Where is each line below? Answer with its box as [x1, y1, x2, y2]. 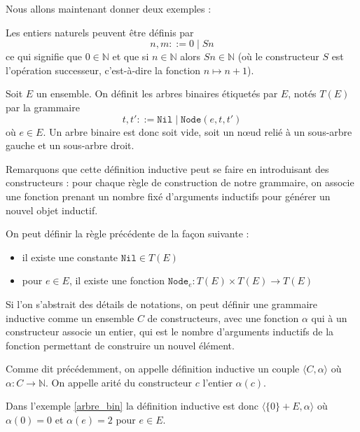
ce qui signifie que [6, 49, 82, 64]
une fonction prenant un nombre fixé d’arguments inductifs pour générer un [6, 188, 331, 203]
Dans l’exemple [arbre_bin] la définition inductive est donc [6, 398, 258, 413]
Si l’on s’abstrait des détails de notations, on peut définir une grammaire [6, 296, 318, 311]
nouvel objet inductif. [6, 202, 98, 217]
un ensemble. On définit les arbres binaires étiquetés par [36, 86, 278, 101]
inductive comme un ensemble [6, 310, 134, 325]
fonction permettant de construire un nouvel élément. [6, 337, 235, 352]
